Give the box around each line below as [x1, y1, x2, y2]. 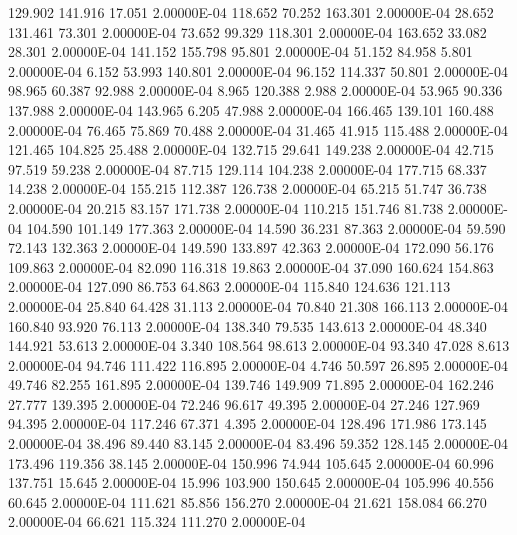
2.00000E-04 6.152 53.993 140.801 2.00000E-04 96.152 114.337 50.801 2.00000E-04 [8, 60, 508, 81]
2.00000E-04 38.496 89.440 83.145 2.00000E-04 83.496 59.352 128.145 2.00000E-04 [8, 433, 508, 454]
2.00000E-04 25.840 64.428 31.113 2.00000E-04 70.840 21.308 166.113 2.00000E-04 [8, 295, 508, 316]
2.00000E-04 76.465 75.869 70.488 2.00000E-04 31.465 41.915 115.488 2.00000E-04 [8, 119, 508, 140]
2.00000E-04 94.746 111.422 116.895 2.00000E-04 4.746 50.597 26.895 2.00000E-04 [8, 354, 508, 375]
